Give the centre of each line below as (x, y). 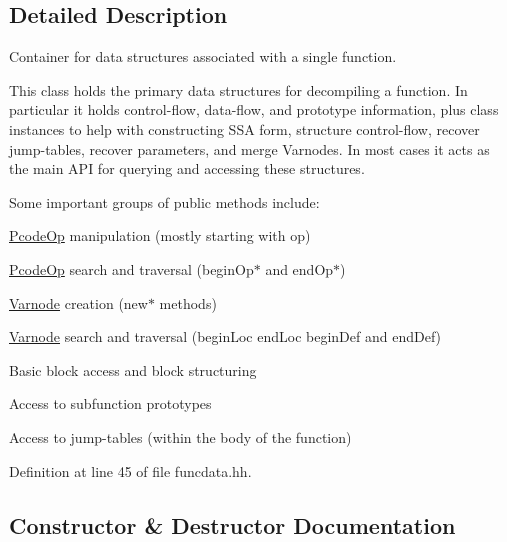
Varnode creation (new (78, 302)
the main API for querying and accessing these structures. (187, 168)
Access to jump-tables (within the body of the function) (180, 436)
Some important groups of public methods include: (164, 201)
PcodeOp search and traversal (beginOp (131, 268)
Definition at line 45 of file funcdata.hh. (130, 470)
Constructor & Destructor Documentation (232, 524)
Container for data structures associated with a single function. (203, 56)
